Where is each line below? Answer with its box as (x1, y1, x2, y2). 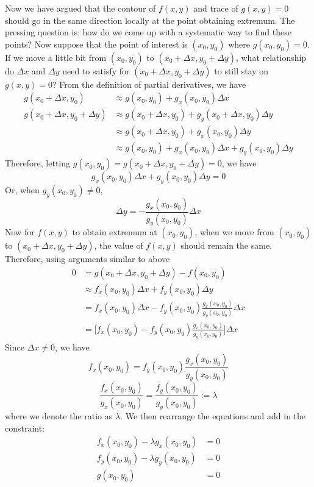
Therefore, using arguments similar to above (5, 252, 170, 265)
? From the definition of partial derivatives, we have (52, 77, 246, 90)
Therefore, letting (5, 157, 71, 169)
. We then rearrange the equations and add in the (120, 410, 306, 422)
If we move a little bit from (5, 51, 107, 63)
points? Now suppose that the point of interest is (5, 37, 188, 50)
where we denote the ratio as (5, 410, 113, 422)
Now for (5, 226, 35, 238)
